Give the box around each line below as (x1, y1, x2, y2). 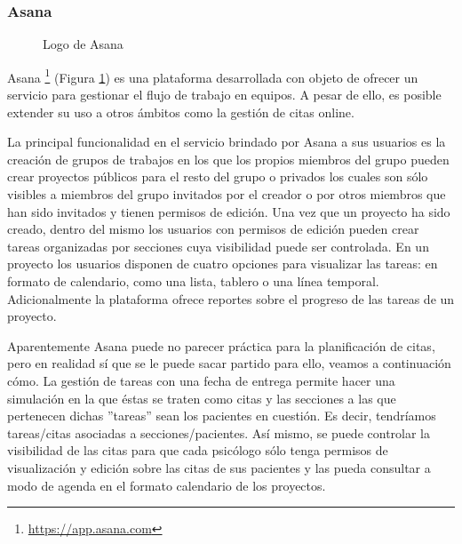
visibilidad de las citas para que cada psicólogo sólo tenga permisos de (7, 441, 388, 460)
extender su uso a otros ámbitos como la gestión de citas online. (7, 102, 354, 121)
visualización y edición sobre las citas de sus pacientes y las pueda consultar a (7, 458, 431, 476)
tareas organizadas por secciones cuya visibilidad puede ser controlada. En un (7, 236, 429, 255)
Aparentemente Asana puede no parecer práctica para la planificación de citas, (7, 336, 435, 355)
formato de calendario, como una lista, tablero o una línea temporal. (7, 272, 379, 290)
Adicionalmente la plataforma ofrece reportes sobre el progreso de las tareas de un (7, 289, 455, 308)
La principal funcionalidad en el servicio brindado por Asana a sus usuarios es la (7, 132, 446, 151)
